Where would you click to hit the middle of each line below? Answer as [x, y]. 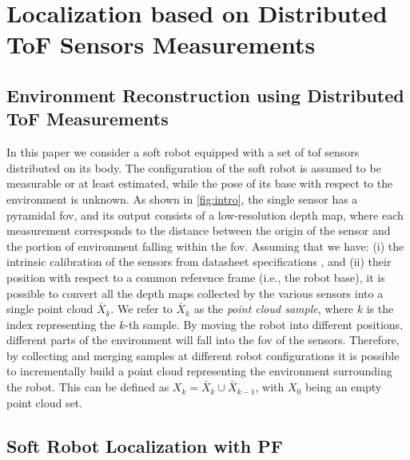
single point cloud [50, 309]
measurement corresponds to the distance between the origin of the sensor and [199, 230]
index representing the [61, 324]
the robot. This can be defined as [88, 387]
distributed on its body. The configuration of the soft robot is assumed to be [194, 167]
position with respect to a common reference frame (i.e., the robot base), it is [196, 277]
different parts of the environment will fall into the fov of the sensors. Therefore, [203, 340]
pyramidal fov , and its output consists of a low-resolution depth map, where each [205, 214]
